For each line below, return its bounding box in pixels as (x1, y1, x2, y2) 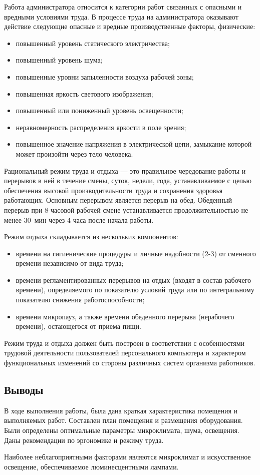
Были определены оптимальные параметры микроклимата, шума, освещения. (4, 425, 239, 435)
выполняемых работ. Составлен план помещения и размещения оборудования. (4, 415, 243, 425)
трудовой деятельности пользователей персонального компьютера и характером (4, 347, 246, 358)
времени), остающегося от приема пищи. (16, 321, 141, 331)
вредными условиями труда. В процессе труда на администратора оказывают (4, 11, 238, 22)
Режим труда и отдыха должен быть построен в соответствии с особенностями (4, 337, 245, 348)
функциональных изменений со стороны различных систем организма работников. (4, 357, 255, 368)
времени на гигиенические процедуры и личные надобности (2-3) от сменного (16, 248, 256, 258)
